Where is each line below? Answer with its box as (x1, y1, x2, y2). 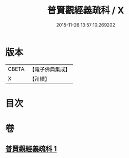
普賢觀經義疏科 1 (5, 145, 57, 153)
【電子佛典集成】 (29, 66, 70, 73)
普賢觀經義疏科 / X (47, 5, 124, 16)
